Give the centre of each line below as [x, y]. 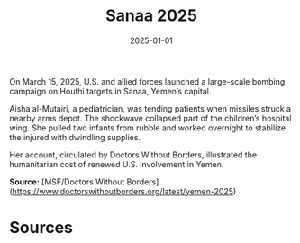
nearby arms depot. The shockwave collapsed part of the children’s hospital [150, 118]
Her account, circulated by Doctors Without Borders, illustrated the [133, 155]
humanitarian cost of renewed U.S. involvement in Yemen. [117, 164]
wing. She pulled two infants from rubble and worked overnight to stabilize [148, 128]
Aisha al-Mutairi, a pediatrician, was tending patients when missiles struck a [150, 108]
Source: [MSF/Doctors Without [67, 182]
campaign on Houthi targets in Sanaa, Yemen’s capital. [110, 91]
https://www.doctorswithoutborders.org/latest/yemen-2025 [123, 191]
